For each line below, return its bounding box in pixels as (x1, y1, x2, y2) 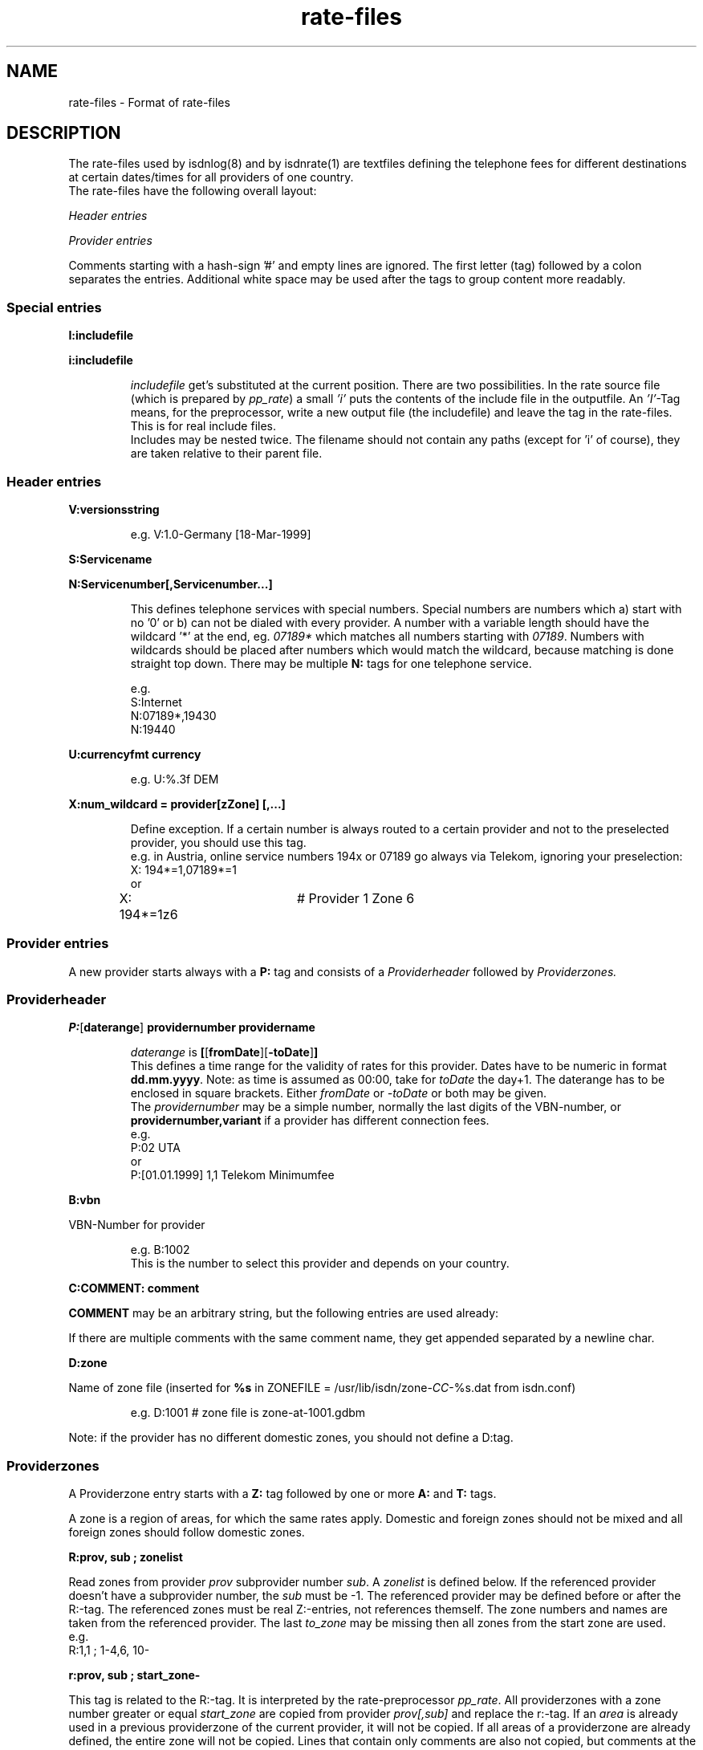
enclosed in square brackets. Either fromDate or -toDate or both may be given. (130, 1086, 547, 1101)
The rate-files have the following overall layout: (68, 184, 317, 198)
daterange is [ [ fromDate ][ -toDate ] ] (130, 1045, 319, 1060)
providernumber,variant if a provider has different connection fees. (130, 1113, 490, 1128)
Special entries (6, 299, 102, 315)
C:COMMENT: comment (68, 1281, 200, 1296)
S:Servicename (68, 551, 152, 566)
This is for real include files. (130, 419, 276, 433)
